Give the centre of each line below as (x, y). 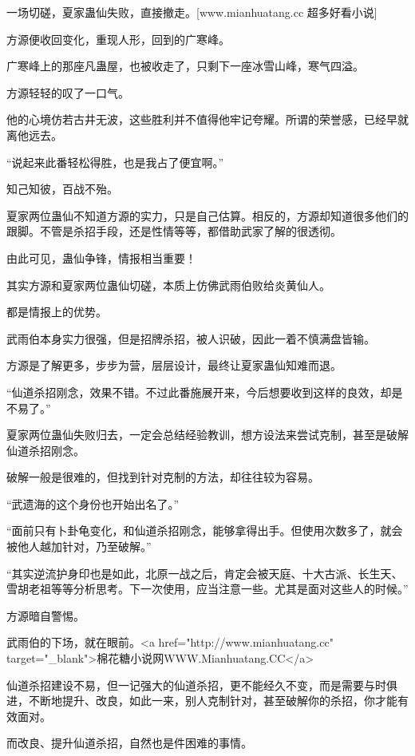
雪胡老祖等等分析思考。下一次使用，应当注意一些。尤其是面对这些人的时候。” (207, 589)
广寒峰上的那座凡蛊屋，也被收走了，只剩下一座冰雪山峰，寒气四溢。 (185, 66)
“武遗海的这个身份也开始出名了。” (93, 503)
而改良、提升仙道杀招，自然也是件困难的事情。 (129, 743)
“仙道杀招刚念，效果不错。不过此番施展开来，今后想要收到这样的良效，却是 (205, 392)
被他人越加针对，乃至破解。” (79, 546)
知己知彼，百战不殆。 (62, 189)
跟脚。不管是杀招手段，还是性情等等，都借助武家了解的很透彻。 (174, 231)
